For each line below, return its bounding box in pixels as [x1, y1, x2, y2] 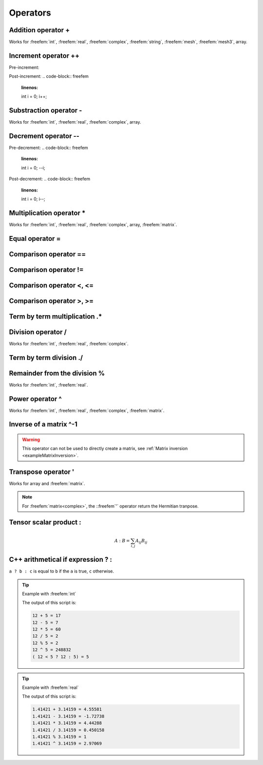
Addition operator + [9, 26, 70, 34]
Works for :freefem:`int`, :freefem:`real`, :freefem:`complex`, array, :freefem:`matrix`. [9, 221, 177, 227]
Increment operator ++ [9, 51, 80, 60]
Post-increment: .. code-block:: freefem [9, 73, 89, 79]
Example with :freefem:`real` [22, 684, 79, 691]
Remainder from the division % [9, 369, 105, 377]
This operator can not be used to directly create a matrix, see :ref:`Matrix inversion [22, 446, 188, 451]
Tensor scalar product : [9, 518, 81, 527]
